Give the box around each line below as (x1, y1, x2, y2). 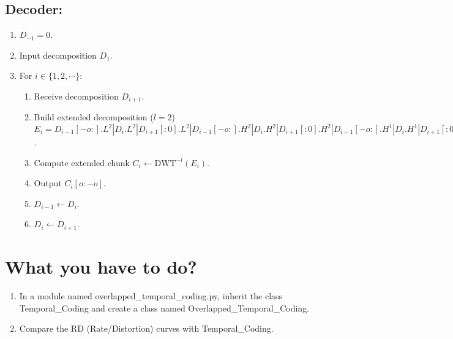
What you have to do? (5, 254, 197, 279)
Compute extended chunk (34, 156, 130, 169)
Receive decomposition (34, 89, 119, 102)
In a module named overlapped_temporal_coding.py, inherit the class (19, 289, 283, 302)
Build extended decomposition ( (34, 111, 154, 123)
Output (34, 177, 62, 189)
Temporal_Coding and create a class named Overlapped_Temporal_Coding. (19, 301, 310, 314)
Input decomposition (19, 48, 97, 61)
